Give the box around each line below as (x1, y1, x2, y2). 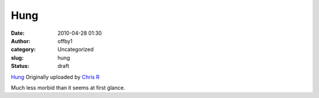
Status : (11, 63, 30, 70)
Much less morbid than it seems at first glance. (11, 84, 125, 91)
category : (11, 46, 36, 53)
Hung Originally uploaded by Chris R (11, 73, 100, 80)
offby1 (57, 37, 73, 44)
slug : (11, 54, 24, 61)
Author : (11, 37, 31, 44)
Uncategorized (57, 46, 94, 53)
